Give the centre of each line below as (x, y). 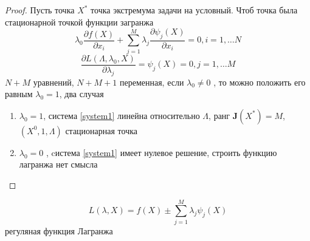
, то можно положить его (260, 82)
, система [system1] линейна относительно (122, 115)
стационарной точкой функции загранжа (79, 22)
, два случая (81, 94)
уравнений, (53, 82)
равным (19, 94)
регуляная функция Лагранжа (59, 230)
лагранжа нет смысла (58, 164)
